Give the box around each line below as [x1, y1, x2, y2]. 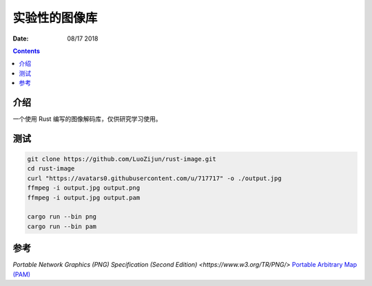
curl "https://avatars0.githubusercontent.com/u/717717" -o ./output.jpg [27, 174, 282, 182]
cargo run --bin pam [27, 222, 96, 230]
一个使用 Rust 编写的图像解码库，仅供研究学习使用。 [12, 115, 162, 123]
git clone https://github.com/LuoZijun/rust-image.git [27, 155, 216, 163]
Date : [12, 34, 29, 43]
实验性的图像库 [12, 10, 98, 25]
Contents [12, 47, 41, 55]
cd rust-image [27, 165, 75, 173]
